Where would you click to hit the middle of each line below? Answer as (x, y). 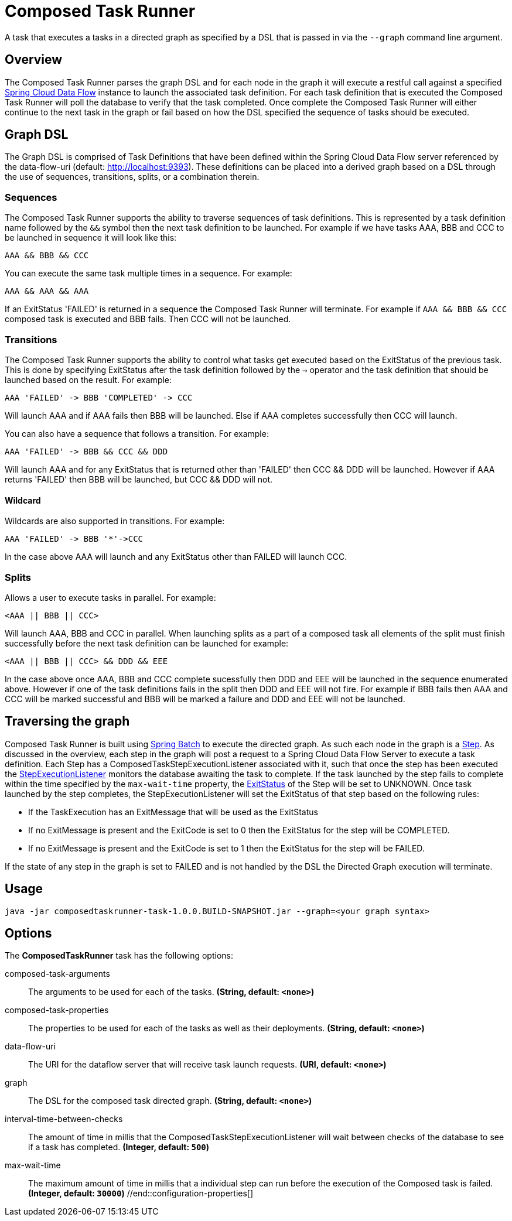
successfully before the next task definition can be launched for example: (147, 643)
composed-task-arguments (57, 974)
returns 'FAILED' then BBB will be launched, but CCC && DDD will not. (139, 479)
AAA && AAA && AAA (47, 291)
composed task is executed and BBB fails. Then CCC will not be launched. (148, 319)
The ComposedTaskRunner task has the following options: (119, 956)
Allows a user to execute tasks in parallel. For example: (110, 597)
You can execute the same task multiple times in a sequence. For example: (149, 273)
